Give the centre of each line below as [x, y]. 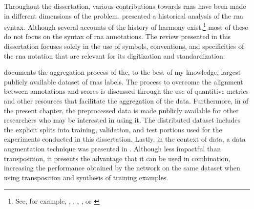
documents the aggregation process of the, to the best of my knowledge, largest [123, 72]
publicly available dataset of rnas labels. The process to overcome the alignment [124, 81]
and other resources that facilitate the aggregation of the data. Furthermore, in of [126, 101]
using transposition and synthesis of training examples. [86, 177]
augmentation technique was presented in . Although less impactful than [113, 148]
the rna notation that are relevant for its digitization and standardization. [115, 55]
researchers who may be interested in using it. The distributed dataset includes [122, 120]
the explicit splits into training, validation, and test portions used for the [113, 129]
